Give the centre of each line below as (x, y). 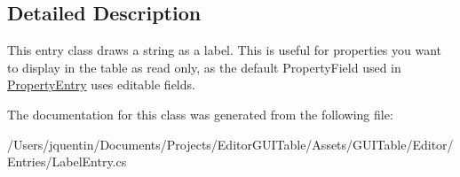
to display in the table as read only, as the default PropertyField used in (204, 67)
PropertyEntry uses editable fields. (101, 85)
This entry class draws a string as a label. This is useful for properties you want (225, 50)
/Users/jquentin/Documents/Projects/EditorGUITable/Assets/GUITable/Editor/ (230, 144)
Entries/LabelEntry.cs (67, 162)
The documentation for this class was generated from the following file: (200, 114)
